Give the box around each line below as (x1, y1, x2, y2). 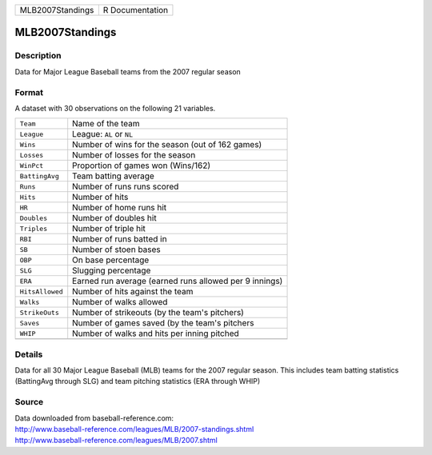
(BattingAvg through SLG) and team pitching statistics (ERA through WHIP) (14, 377, 261, 386)
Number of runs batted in (72, 233, 167, 245)
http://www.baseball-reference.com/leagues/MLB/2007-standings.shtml (14, 424, 254, 433)
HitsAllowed (19, 287, 63, 296)
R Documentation (102, 5, 169, 15)
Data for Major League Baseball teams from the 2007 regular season (14, 66, 242, 76)
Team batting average (72, 170, 155, 182)
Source (14, 397, 44, 408)
